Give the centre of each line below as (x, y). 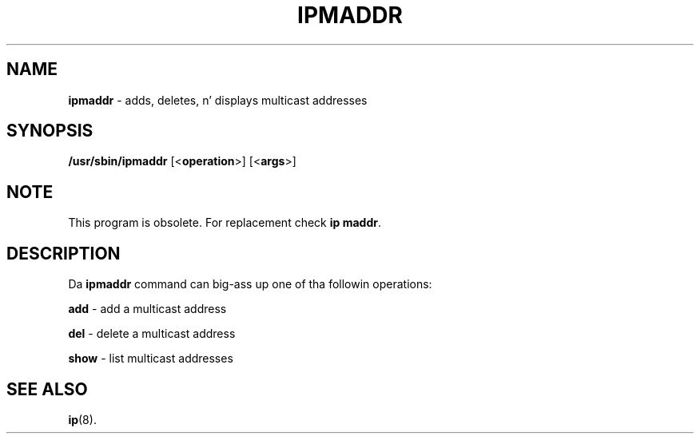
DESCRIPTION (64, 253)
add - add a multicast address (147, 309)
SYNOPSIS (50, 131)
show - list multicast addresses (151, 359)
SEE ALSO (47, 389)
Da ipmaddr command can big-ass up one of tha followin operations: (250, 284)
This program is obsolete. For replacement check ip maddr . (225, 223)
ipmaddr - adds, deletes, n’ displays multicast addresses (218, 100)
